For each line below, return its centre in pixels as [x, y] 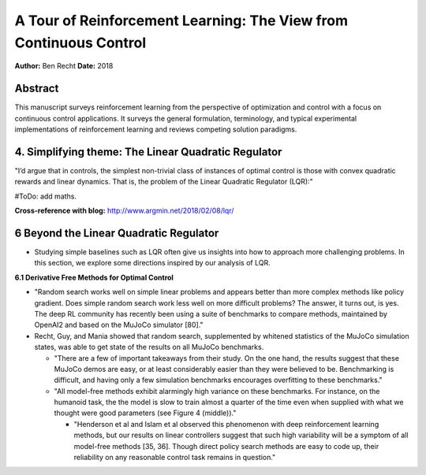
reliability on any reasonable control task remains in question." [175, 458]
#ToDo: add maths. [46, 196]
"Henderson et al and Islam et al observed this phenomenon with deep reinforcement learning [226, 424]
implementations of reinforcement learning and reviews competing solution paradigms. [156, 129]
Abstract [37, 89]
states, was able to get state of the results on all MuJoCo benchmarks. [149, 347]
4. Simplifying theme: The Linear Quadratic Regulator [148, 152]
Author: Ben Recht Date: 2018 [64, 66]
